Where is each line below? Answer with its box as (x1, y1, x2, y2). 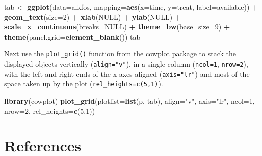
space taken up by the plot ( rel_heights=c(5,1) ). (4, 78, 163, 89)
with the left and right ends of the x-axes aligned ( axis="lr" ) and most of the (4, 68, 250, 79)
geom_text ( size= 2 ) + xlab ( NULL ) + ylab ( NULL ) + (4, 11, 181, 22)
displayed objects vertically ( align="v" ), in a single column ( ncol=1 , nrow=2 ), (4, 58, 248, 69)
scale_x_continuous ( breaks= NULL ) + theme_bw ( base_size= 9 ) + (4, 21, 230, 32)
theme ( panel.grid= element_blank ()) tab (4, 31, 141, 42)
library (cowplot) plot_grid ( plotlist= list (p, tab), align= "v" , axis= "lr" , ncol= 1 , (4, 96, 255, 106)
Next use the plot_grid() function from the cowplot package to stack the (4, 48, 236, 59)
